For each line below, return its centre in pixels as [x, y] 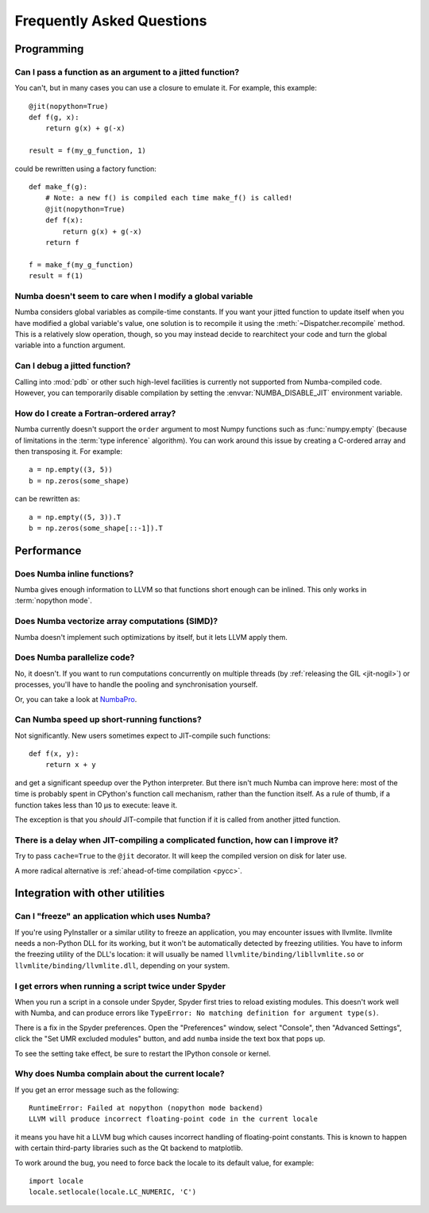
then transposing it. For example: [69, 451]
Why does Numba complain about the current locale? [120, 1074]
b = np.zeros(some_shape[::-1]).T [96, 528]
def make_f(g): [58, 187]
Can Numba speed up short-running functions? [108, 719]
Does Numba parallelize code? [75, 657]
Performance [48, 550]
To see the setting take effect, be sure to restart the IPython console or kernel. [143, 1053]
